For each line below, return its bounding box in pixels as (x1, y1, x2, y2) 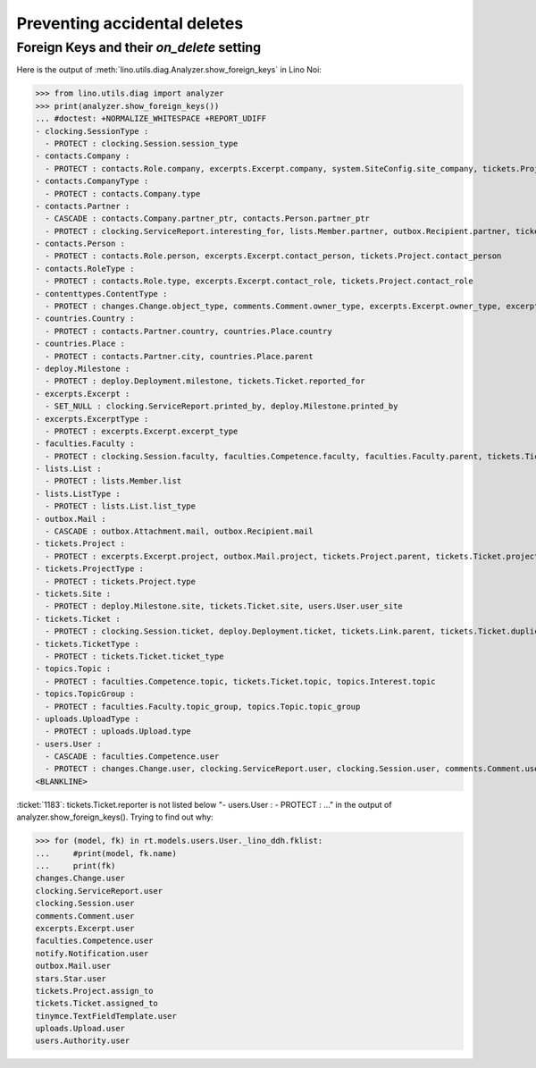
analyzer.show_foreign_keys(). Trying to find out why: (16, 812, 214, 822)
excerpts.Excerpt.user (35, 923, 135, 933)
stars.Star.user (35, 973, 107, 983)
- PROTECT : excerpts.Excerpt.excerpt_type (45, 425, 239, 436)
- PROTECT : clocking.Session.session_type (45, 139, 239, 148)
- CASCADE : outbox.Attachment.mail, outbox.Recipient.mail (45, 526, 314, 536)
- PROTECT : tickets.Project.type (45, 576, 197, 586)
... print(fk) (35, 861, 116, 870)
